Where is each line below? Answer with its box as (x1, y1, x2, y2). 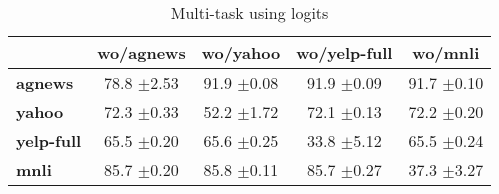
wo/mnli (412, 41, 480, 64)
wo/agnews (97, 41, 186, 64)
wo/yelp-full (296, 41, 393, 64)
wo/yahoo (201, 41, 281, 64)
